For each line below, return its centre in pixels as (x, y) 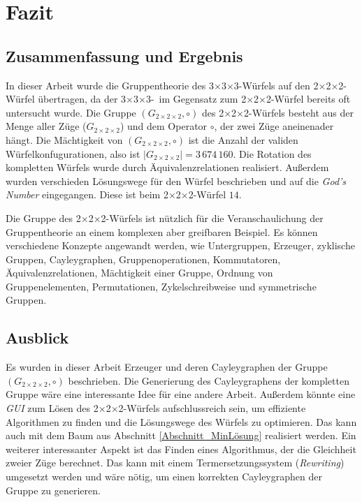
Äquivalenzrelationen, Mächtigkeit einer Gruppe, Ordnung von (139, 273)
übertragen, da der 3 (82, 99)
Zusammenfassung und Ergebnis (124, 56)
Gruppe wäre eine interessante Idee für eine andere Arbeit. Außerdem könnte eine (181, 394)
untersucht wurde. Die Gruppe (71, 112)
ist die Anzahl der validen (243, 139)
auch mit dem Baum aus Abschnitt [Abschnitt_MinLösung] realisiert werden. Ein (181, 435)
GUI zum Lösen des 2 (52, 408)
